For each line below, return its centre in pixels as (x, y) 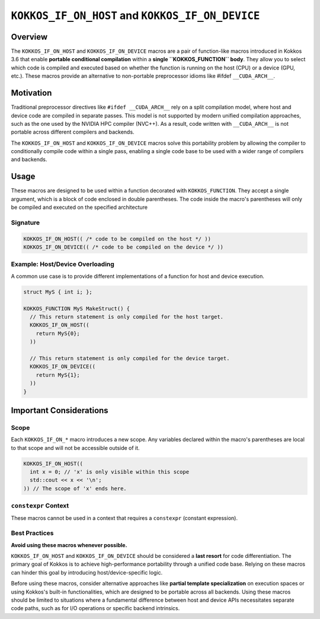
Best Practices (32, 533)
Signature (25, 223)
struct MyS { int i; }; (58, 292)
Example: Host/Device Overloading (63, 264)
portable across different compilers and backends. (73, 132)
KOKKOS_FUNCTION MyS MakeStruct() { (77, 308)
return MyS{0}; (58, 333)
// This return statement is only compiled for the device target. (130, 358)
